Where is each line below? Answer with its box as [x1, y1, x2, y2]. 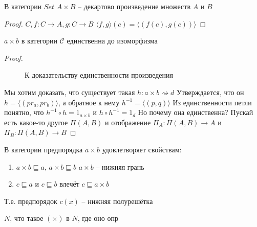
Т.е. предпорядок [4, 195, 57, 206]
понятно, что [4, 107, 44, 118]
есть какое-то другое [4, 117, 68, 127]
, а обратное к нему [58, 97, 120, 107]
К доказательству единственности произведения [25, 70, 174, 80]
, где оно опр [77, 213, 118, 223]
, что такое [10, 213, 44, 223]
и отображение [105, 117, 151, 127]
